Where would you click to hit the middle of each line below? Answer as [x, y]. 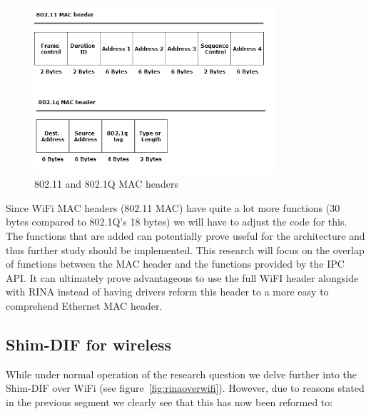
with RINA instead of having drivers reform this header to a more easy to [167, 292]
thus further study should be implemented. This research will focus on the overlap [185, 249]
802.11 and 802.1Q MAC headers [106, 184]
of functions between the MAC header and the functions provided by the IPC [175, 264]
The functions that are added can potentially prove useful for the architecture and [185, 236]
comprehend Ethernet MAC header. [84, 306]
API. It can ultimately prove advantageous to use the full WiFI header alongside [182, 277]
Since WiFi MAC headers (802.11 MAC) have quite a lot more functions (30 [173, 207]
